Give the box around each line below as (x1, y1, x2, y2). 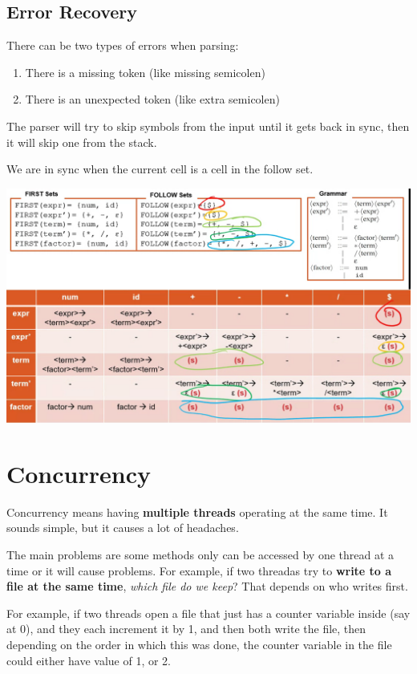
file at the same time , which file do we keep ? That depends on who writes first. (6, 578, 408, 595)
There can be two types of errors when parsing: (6, 37, 239, 54)
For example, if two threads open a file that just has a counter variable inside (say (6, 604, 411, 621)
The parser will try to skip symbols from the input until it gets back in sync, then (6, 117, 410, 134)
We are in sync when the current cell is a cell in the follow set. (6, 160, 314, 177)
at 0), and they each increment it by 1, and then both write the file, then (6, 620, 366, 637)
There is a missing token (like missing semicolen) (25, 63, 265, 80)
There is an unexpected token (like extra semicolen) (25, 91, 280, 108)
